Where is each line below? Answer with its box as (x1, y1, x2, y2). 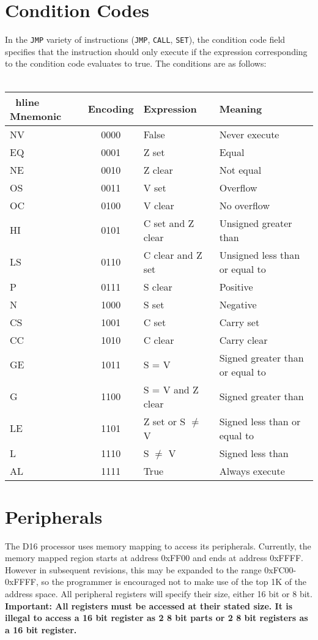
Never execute (219, 127, 279, 141)
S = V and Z (143, 382, 199, 396)
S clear (143, 279, 172, 294)
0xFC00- (264, 563, 297, 576)
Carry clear (219, 332, 268, 347)
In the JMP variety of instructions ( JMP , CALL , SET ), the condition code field (5, 33, 286, 46)
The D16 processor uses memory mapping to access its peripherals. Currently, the (5, 539, 311, 552)
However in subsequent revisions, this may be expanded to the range (5, 563, 262, 576)
